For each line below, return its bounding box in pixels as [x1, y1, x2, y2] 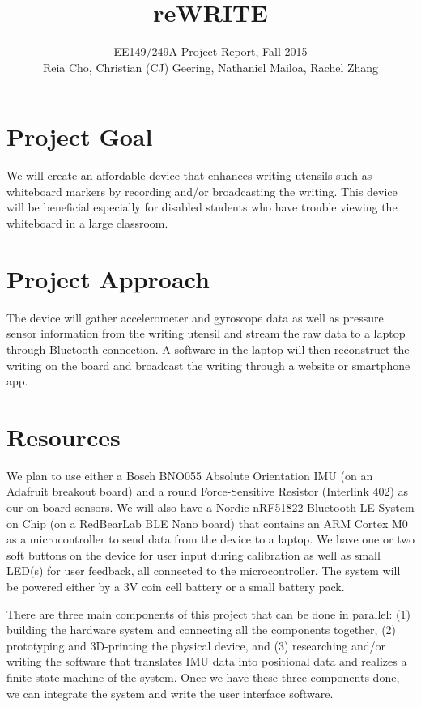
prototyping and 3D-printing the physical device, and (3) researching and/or [6, 637, 386, 654]
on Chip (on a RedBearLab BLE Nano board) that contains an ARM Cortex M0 [6, 514, 408, 531]
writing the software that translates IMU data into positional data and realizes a [6, 653, 407, 670]
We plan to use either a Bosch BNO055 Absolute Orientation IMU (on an [6, 466, 373, 483]
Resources [6, 420, 121, 453]
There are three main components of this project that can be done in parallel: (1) [6, 605, 410, 622]
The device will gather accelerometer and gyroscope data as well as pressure [6, 309, 384, 326]
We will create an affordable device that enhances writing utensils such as [6, 167, 372, 184]
